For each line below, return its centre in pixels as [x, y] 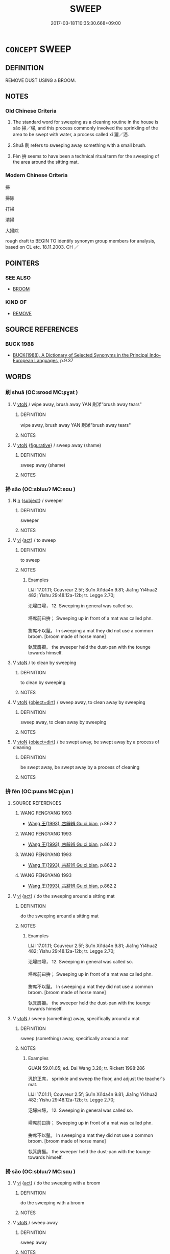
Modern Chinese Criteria [37, 175]
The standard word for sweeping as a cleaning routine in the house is [86, 122]
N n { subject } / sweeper [38, 501]
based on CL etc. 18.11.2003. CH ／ [42, 247]
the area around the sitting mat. [46, 162]
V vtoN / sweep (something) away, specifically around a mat [76, 1018]
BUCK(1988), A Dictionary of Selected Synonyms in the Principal [81, 355]
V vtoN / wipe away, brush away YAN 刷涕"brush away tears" [77, 404]
